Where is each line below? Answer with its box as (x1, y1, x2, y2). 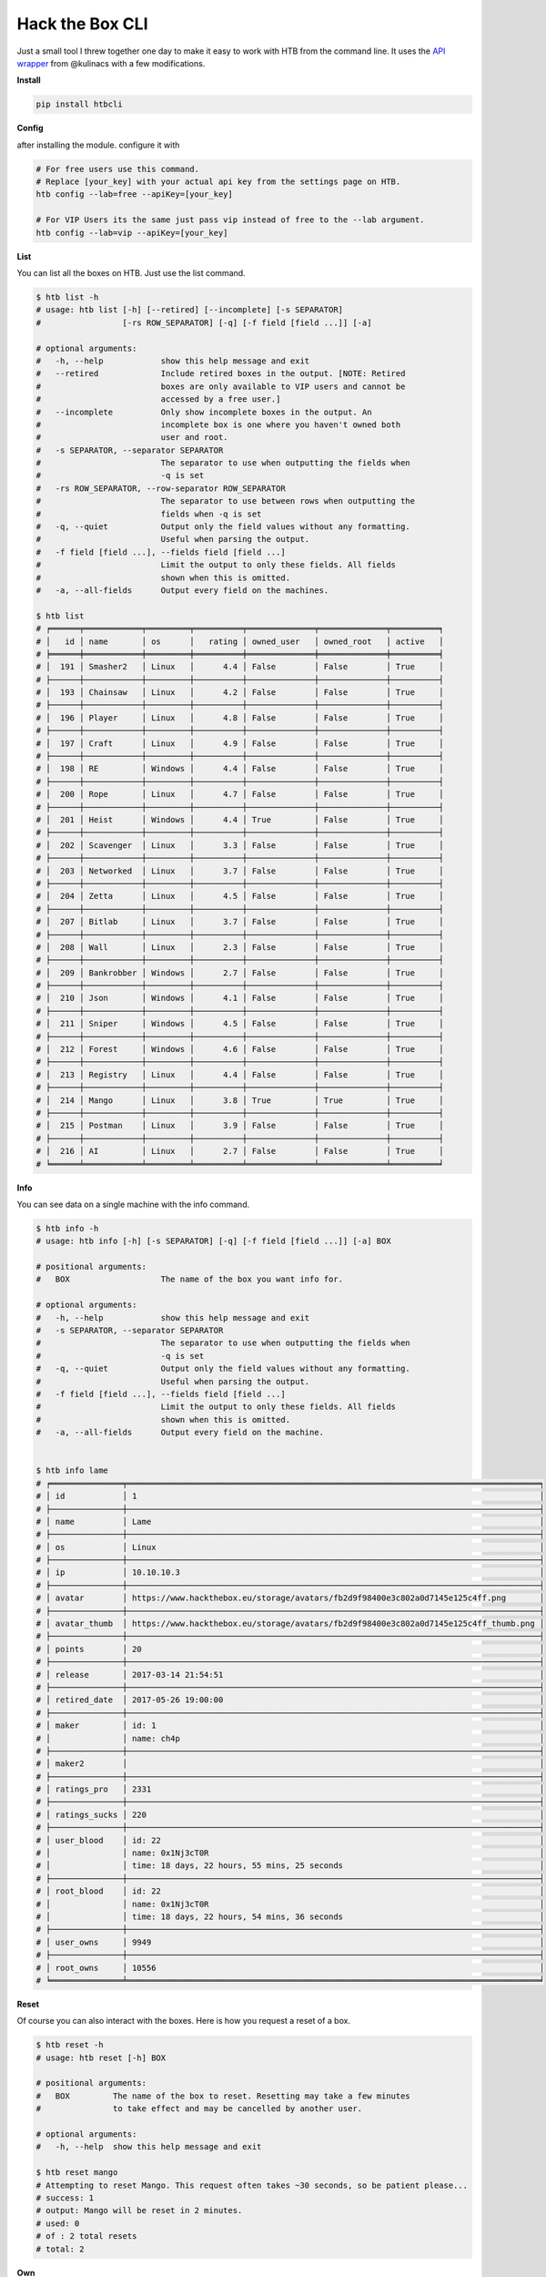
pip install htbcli (35, 99, 123, 109)
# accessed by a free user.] (35, 394, 281, 404)
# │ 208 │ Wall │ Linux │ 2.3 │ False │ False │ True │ (35, 942, 445, 952)
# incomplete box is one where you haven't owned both (35, 419, 401, 430)
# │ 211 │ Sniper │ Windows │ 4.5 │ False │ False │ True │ (35, 1018, 445, 1029)
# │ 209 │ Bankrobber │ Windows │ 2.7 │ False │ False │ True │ (35, 967, 445, 978)
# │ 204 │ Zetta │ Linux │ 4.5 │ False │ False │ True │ (35, 891, 445, 902)
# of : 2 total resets (35, 2231, 137, 2241)
